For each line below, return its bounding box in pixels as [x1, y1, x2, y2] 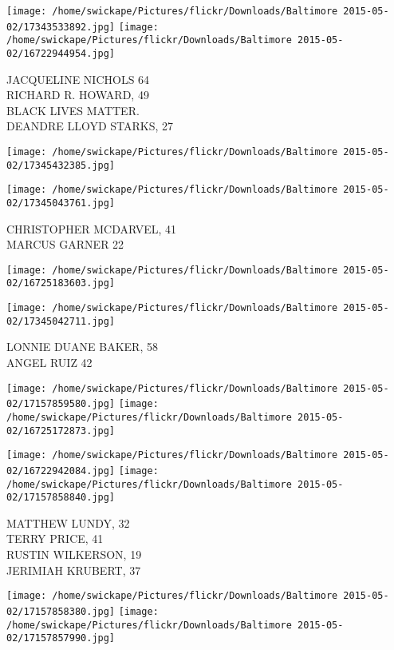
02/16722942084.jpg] [6, 465, 116, 477]
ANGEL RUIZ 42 [6, 354, 93, 371]
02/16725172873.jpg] [6, 425, 116, 437]
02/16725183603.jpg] [6, 277, 116, 289]
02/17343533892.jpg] [6, 21, 116, 33]
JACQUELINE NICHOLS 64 [6, 70, 150, 87]
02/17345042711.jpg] [6, 315, 116, 327]
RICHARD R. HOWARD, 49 [6, 86, 149, 103]
